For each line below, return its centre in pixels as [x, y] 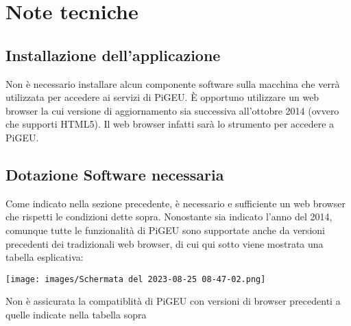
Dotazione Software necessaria [115, 174]
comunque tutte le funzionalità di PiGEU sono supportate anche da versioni [165, 230]
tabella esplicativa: [45, 257]
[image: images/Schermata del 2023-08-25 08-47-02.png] [136, 279]
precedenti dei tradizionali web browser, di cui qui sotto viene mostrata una [165, 243]
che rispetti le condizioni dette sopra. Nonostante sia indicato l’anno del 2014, [169, 217]
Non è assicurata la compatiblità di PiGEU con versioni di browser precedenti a [173, 301]
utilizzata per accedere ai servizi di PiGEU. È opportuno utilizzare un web [162, 97]
